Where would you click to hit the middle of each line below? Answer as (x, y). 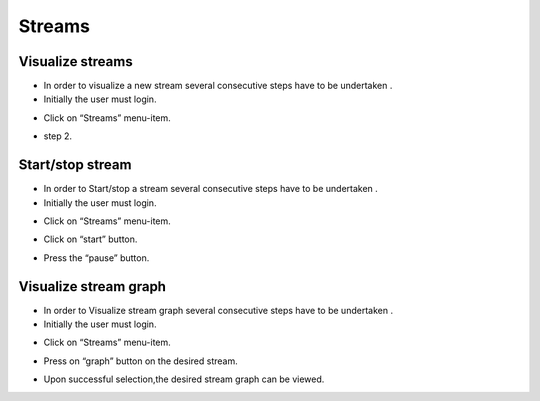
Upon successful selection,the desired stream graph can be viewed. (184, 379)
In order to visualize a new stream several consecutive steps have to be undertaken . (218, 86)
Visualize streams (76, 61)
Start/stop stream (75, 165)
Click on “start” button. (90, 239)
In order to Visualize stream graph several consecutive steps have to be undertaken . (218, 310)
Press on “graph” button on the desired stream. (141, 361)
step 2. (58, 136)
